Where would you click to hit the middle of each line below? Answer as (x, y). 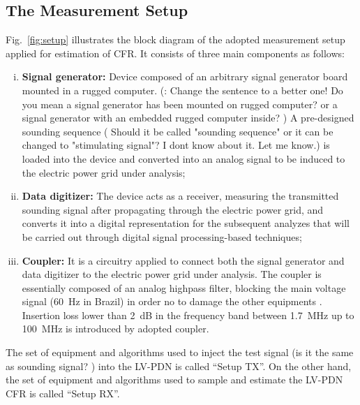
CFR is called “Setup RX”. (63, 393)
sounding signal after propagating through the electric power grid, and (173, 209)
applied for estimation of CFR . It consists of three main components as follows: (175, 53)
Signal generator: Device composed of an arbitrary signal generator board (185, 76)
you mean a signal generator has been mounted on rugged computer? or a (180, 104)
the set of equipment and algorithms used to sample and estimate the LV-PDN (174, 380)
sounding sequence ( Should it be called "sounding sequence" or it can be (178, 131)
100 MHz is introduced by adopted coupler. (115, 329)
